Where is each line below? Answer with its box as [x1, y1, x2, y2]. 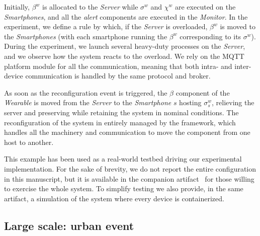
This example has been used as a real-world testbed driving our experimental [4, 153, 242, 164]
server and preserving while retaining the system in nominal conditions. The [4, 107, 239, 117]
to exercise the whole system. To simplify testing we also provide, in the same [4, 183, 243, 194]
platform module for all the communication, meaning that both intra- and [4, 60, 232, 71]
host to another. [4, 136, 54, 147]
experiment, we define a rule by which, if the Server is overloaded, [4, 21, 208, 32]
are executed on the [175, 2, 236, 12]
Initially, [4, 2, 30, 12]
